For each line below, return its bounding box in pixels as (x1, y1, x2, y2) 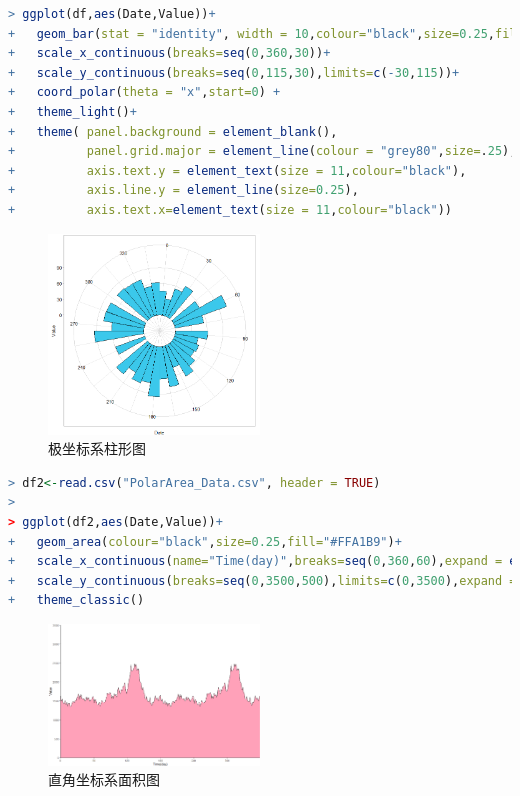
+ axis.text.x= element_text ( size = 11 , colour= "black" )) (8, 202, 452, 217)
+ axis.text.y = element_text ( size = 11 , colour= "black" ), (8, 163, 467, 178)
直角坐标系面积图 (48, 769, 160, 790)
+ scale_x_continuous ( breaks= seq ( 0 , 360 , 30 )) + (8, 46, 331, 61)
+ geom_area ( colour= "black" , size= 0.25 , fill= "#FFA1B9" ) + (8, 534, 402, 549)
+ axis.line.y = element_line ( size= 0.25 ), (8, 183, 359, 198)
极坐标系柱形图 (48, 438, 146, 459)
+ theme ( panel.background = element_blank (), (8, 124, 338, 139)
